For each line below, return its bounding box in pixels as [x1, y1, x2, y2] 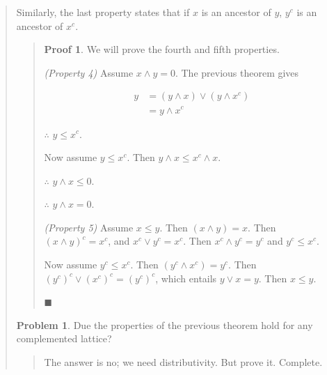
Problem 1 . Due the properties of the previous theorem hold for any [16, 317, 313, 332]
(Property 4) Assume [44, 65, 134, 79]
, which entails [155, 270, 217, 285]
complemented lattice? [16, 331, 112, 346]
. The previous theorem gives [175, 65, 299, 79]
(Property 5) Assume [44, 220, 134, 234]
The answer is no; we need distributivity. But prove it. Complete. [44, 355, 323, 369]
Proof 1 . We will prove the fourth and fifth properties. [44, 42, 280, 56]
